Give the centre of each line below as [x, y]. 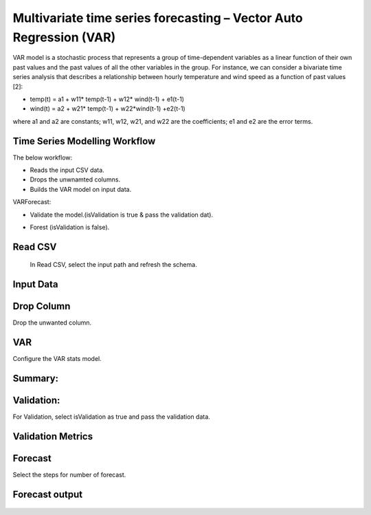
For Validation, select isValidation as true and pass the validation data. [112, 417]
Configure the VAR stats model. [57, 359]
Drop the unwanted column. [52, 322]
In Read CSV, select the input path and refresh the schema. [113, 265]
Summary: [35, 378]
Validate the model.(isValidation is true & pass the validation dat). [121, 215]
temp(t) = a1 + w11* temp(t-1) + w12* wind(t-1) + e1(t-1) [107, 99]
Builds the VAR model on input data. [81, 189]
